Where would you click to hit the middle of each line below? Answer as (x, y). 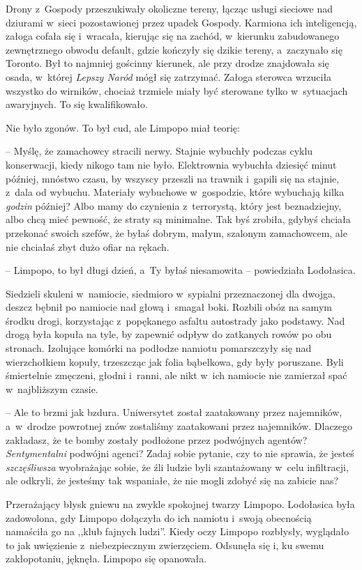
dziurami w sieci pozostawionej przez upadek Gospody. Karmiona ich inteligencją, (181, 22)
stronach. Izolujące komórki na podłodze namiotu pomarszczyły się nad (159, 348)
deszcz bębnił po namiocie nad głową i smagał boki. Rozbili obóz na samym (169, 307)
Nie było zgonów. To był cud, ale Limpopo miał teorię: (123, 127)
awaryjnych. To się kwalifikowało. (77, 104)
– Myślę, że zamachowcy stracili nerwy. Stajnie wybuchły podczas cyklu (159, 151)
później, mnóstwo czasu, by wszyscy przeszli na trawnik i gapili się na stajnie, (173, 178)
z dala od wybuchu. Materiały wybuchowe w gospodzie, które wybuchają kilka (175, 192)
